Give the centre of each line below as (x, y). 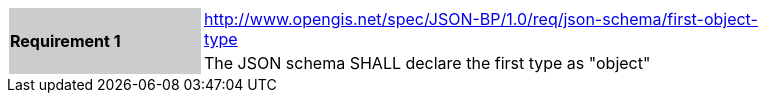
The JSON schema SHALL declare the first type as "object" (427, 63)
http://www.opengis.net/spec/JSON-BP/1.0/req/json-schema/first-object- (481, 19)
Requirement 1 (65, 41)
